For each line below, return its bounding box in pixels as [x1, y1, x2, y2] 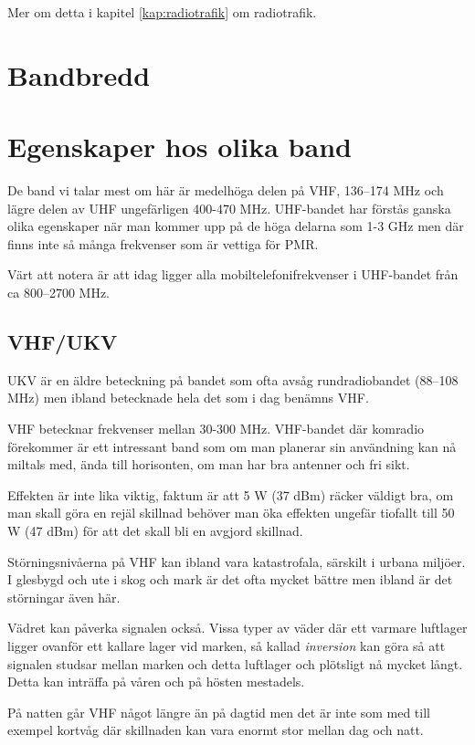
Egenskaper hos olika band [7, 128, 352, 165]
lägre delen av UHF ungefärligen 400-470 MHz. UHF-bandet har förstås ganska [7, 198, 451, 217]
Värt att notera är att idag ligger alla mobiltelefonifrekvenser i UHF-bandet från [7, 265, 459, 284]
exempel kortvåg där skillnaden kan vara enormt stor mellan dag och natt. [7, 720, 424, 740]
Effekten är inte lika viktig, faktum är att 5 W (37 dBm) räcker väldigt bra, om [7, 485, 454, 504]
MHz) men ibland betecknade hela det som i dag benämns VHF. [7, 388, 369, 407]
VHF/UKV [7, 328, 118, 356]
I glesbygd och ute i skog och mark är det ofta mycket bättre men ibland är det [7, 570, 453, 589]
